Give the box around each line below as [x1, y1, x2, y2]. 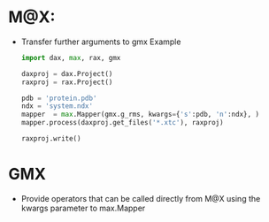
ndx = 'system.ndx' [20, 102, 94, 111]
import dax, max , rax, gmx [20, 53, 121, 62]
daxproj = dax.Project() [20, 69, 113, 78]
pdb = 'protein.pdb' [20, 94, 97, 103]
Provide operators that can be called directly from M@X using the [20, 193, 261, 203]
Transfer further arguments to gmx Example [20, 36, 181, 47]
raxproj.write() [20, 134, 81, 143]
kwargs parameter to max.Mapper [20, 203, 146, 213]
